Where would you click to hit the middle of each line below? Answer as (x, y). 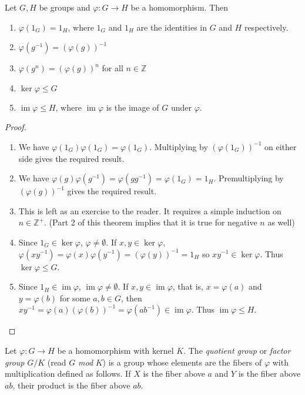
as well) (281, 222)
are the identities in (172, 27)
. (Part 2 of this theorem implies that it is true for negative (151, 222)
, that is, (188, 286)
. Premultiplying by (249, 178)
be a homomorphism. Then (179, 7)
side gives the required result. (71, 158)
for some (75, 298)
